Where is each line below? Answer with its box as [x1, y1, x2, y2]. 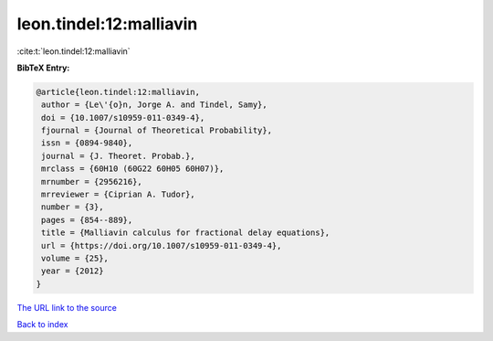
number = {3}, [41, 202, 104, 212]
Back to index [16, 319, 68, 330]
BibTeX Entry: [16, 62, 70, 73]
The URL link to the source [16, 302, 118, 313]
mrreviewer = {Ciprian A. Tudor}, [41, 189, 195, 200]
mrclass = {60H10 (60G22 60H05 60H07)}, [41, 164, 225, 174]
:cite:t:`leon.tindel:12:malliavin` [16, 46, 131, 57]
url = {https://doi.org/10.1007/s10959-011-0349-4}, [41, 240, 282, 250]
